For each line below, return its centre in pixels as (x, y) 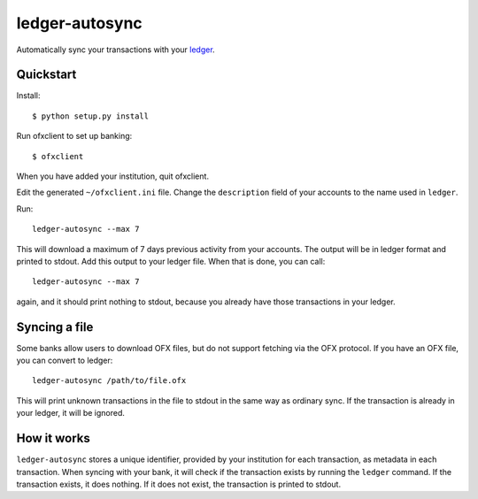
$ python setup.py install (91, 116)
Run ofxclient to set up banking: (74, 136)
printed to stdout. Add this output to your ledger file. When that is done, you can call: (171, 261)
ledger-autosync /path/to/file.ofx (109, 381)
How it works (53, 438)
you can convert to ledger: (65, 361)
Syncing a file (55, 327)
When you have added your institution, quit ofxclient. (113, 176)
